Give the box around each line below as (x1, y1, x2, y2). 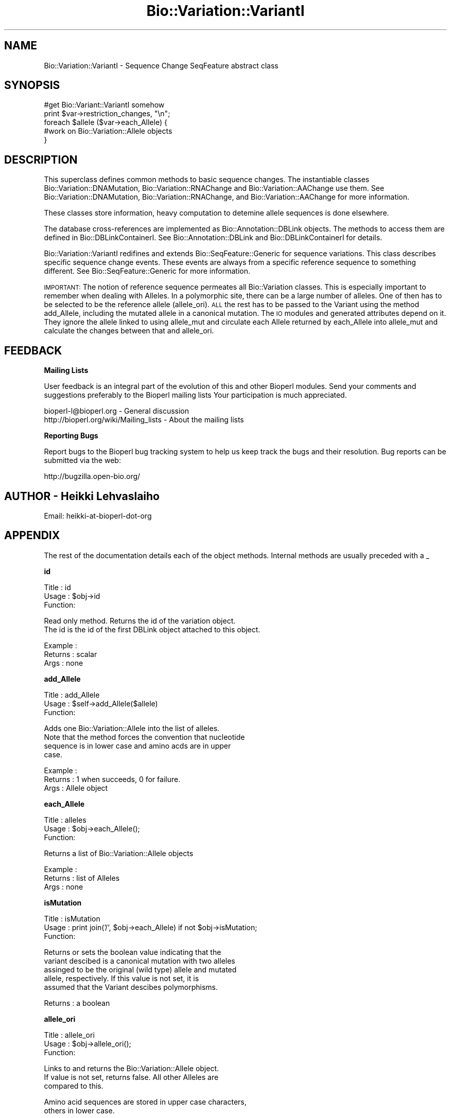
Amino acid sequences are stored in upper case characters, (44, 1097, 247, 1106)
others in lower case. (44, 1106, 115, 1115)
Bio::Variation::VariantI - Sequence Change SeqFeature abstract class (44, 61, 279, 70)
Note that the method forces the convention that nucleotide (44, 732, 245, 741)
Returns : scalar (44, 649, 97, 659)
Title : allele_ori (44, 1030, 95, 1039)
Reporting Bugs (44, 431, 98, 440)
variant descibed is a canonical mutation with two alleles (44, 956, 235, 965)
